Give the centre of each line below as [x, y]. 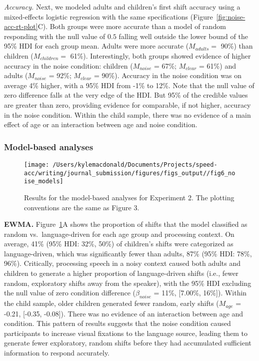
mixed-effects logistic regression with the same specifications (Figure [108, 16]
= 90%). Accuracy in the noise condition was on [167, 75]
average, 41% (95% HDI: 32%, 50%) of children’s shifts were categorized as [119, 244]
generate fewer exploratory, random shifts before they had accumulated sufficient [128, 343]
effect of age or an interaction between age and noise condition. [101, 124]
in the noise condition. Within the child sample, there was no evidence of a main [127, 114]
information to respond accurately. [57, 352]
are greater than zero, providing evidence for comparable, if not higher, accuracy [127, 104]
